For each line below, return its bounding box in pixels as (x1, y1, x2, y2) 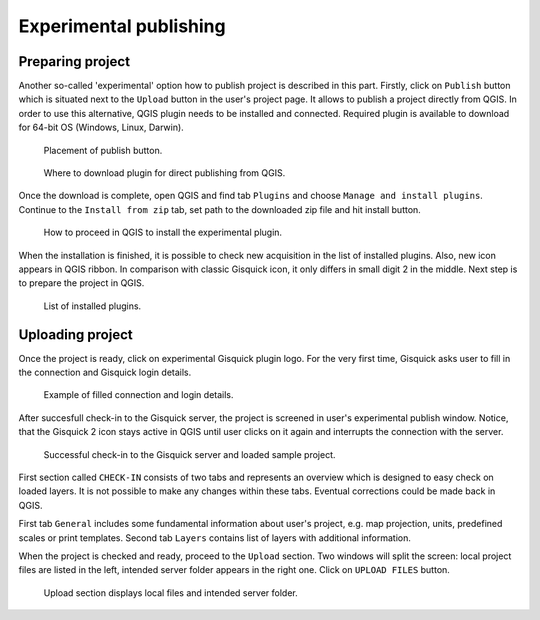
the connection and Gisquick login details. (18, 366, 192, 379)
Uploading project (18, 326, 134, 343)
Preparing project (18, 53, 130, 70)
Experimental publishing (18, 15, 226, 37)
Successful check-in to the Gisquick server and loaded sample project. (43, 448, 336, 460)
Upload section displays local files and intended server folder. (43, 586, 299, 599)
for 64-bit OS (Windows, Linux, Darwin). (18, 121, 184, 134)
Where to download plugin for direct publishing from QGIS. (43, 167, 286, 179)
